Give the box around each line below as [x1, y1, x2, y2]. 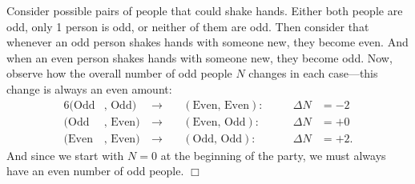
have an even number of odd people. [6, 162, 184, 179]
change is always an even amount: [6, 80, 172, 97]
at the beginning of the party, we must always [160, 146, 386, 163]
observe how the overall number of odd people [6, 65, 232, 82]
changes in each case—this [248, 65, 378, 82]
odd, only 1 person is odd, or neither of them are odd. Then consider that [6, 18, 369, 34]
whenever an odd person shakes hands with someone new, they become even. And [6, 34, 409, 50]
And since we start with [6, 146, 124, 163]
